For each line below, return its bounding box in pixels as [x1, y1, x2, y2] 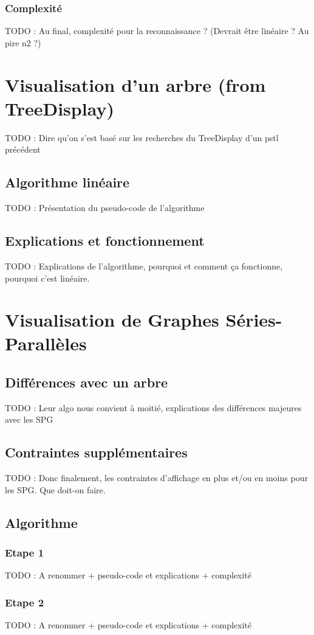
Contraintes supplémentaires [5, 443, 188, 462]
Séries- [225, 307, 282, 332]
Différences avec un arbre [5, 373, 168, 392]
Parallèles [5, 331, 87, 356]
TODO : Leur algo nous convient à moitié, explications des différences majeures [5, 401, 302, 414]
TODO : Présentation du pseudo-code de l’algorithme [5, 201, 205, 214]
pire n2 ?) [5, 36, 41, 49]
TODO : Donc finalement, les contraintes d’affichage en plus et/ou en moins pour [5, 471, 308, 484]
